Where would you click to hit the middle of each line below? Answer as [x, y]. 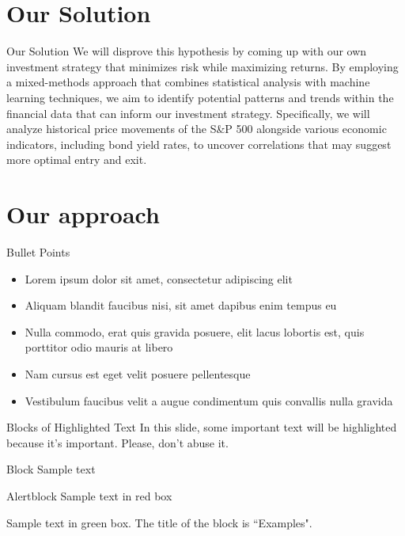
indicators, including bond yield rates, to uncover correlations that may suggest [199, 144]
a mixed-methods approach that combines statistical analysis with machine [188, 82]
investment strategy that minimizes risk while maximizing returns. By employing [202, 66]
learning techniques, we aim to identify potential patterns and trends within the [200, 97]
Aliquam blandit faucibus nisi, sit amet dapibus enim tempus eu [181, 305]
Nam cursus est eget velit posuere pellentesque [138, 373]
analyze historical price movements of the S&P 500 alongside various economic [197, 129]
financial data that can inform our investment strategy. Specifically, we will [188, 113]
